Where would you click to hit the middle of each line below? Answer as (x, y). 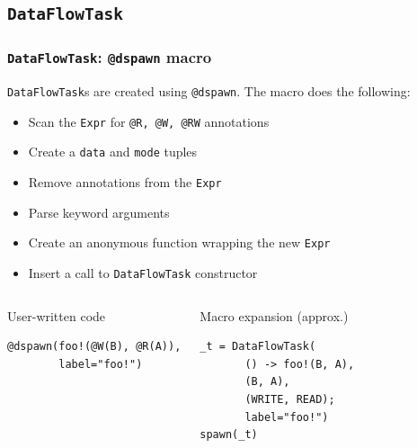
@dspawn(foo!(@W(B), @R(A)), (94, 347)
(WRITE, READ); (290, 400)
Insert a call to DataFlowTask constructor (143, 273)
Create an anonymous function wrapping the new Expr (179, 242)
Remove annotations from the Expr (125, 182)
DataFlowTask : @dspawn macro (110, 57)
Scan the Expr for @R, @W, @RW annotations (149, 121)
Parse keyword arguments (99, 212)
